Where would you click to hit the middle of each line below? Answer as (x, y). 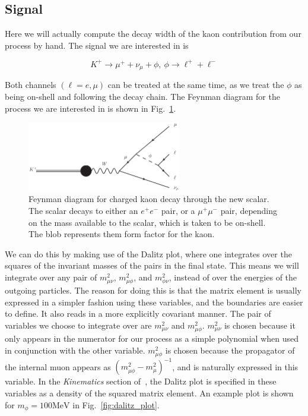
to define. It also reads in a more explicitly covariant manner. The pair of (138, 313)
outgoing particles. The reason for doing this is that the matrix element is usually (153, 290)
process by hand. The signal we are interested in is (97, 45)
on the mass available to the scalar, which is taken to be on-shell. (147, 222)
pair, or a (178, 211)
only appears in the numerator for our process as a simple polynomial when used (152, 338)
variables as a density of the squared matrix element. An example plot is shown (149, 393)
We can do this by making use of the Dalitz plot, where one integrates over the (148, 253)
